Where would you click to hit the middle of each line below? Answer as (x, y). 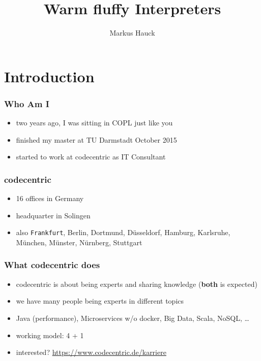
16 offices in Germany (50, 198)
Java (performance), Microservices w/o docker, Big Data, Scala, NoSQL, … (133, 318)
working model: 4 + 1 (50, 335)
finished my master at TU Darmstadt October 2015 (96, 139)
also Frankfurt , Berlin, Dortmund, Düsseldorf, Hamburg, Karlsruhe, (123, 232)
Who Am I (27, 103)
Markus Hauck (132, 33)
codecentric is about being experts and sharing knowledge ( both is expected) (137, 284)
